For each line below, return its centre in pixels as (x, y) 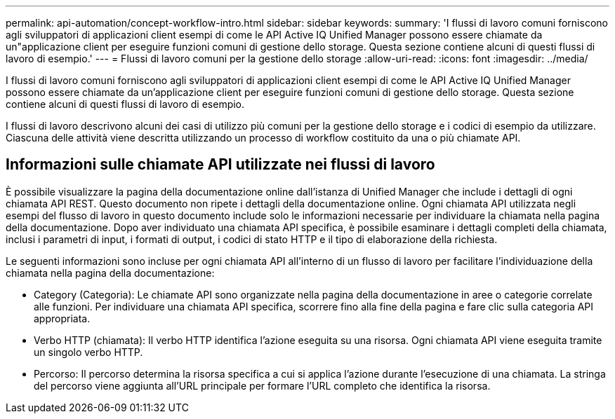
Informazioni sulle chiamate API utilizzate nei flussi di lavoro (220, 165)
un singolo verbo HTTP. (88, 352)
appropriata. (62, 318)
